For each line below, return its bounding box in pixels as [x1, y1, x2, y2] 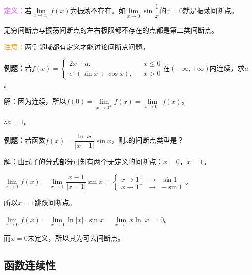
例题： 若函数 [4, 135, 45, 145]
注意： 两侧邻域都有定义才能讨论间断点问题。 [4, 41, 149, 51]
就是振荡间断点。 [182, 5, 238, 16]
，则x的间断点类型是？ [111, 135, 184, 145]
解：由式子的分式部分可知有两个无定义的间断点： [4, 156, 163, 167]
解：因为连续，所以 [4, 95, 66, 106]
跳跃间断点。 [34, 197, 76, 207]
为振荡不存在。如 [70, 5, 126, 16]
